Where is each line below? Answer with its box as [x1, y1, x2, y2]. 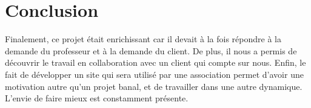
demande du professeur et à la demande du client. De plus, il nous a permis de [5, 44, 297, 57]
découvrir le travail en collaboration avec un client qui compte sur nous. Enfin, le [5, 56, 306, 69]
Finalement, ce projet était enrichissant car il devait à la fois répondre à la [5, 33, 281, 45]
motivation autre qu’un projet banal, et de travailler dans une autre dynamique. [5, 80, 303, 92]
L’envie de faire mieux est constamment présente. [5, 92, 189, 104]
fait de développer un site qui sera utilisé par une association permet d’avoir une [5, 68, 304, 80]
